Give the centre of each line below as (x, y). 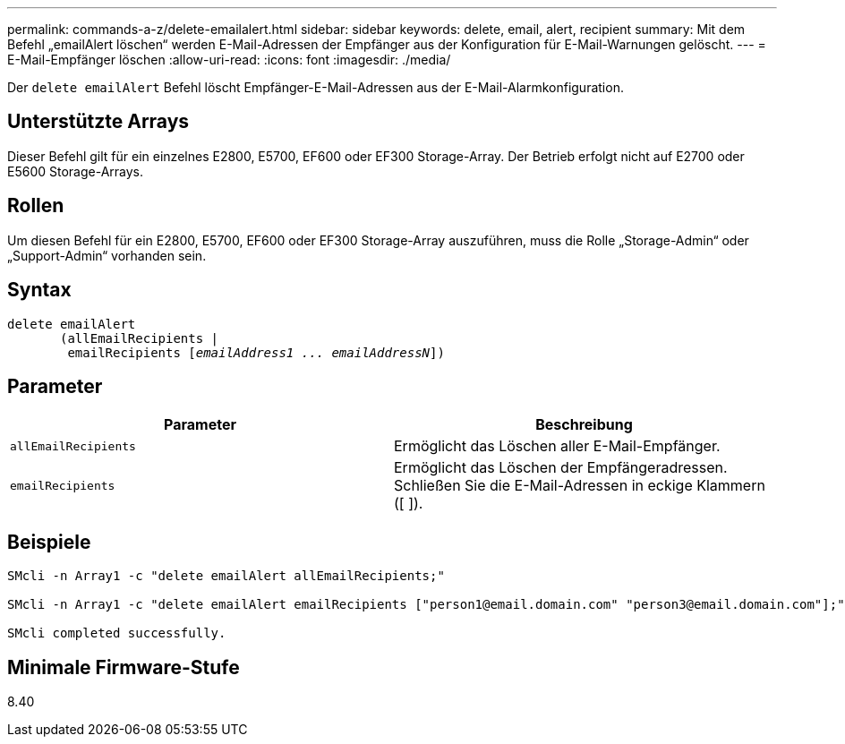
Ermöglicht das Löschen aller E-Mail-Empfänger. (557, 446)
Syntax (39, 290)
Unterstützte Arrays (98, 122)
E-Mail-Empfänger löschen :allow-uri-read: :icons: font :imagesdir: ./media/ (229, 60)
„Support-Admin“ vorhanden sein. (107, 255)
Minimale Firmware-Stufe (124, 667)
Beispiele (49, 542)
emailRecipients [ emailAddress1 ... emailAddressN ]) (256, 352)
